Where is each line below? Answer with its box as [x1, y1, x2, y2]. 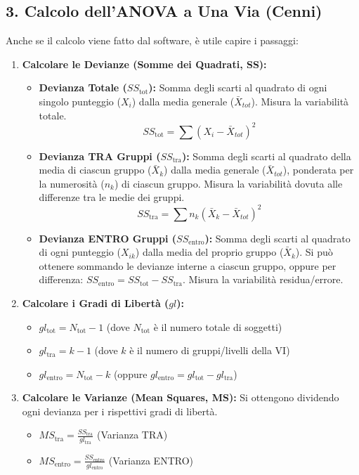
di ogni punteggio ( [39, 245, 121, 259]
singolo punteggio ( [39, 93, 121, 108]
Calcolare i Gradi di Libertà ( [22, 295, 169, 310]
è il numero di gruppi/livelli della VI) [129, 343, 290, 358]
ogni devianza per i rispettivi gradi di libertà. [22, 403, 218, 418]
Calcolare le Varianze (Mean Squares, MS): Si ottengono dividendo [22, 390, 339, 405]
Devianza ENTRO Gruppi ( [39, 230, 177, 245]
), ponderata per [282, 162, 354, 177]
